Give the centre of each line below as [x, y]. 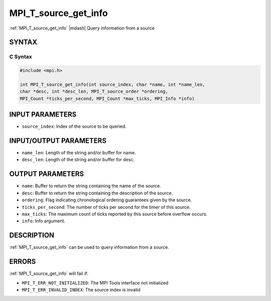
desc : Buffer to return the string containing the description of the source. [97, 193]
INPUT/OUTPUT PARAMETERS [58, 140]
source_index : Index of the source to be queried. [74, 126]
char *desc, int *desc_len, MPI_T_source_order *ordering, [94, 92]
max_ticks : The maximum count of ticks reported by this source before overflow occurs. [115, 214]
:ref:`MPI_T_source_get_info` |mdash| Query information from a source [82, 28]
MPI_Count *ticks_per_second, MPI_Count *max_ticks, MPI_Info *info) [107, 98]
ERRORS [23, 262]
